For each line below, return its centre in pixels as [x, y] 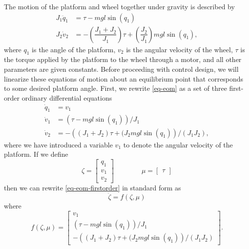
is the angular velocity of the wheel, [179, 49]
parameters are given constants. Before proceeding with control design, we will [121, 69]
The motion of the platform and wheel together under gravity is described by [119, 6]
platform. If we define [36, 154]
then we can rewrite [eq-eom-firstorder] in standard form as [93, 187]
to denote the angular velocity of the [178, 144]
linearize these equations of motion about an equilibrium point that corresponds [124, 78]
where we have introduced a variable [58, 144]
